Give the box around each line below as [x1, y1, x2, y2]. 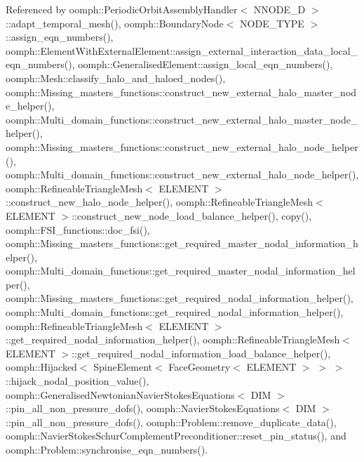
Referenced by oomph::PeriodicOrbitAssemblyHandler [6, 2, 238, 16]
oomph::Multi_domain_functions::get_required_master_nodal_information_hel [6, 263, 356, 278]
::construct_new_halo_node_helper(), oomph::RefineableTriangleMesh [6, 194, 314, 209]
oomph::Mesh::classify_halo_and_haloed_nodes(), [6, 70, 226, 85]
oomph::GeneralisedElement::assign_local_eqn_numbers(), [78, 57, 333, 72]
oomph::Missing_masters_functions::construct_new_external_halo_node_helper [6, 139, 358, 154]
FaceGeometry [168, 359, 231, 374]
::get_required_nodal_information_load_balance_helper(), [72, 345, 331, 360]
